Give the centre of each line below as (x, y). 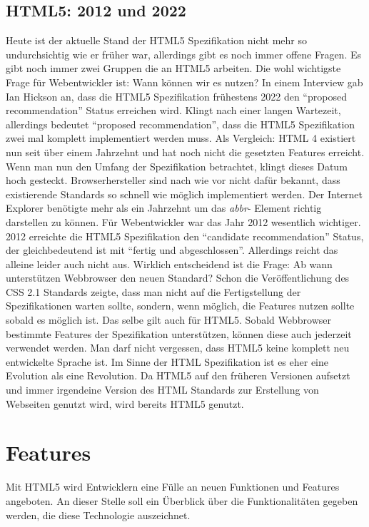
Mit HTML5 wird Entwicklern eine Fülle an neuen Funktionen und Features (173, 487)
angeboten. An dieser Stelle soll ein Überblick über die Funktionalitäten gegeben (182, 500)
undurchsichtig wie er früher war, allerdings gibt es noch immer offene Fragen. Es (184, 54)
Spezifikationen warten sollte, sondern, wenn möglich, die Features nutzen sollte (180, 306)
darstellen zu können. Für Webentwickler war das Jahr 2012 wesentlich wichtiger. (183, 221)
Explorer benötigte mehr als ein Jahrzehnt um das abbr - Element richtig (164, 208)
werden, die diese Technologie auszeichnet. (98, 515)
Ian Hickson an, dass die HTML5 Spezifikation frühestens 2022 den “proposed (176, 96)
